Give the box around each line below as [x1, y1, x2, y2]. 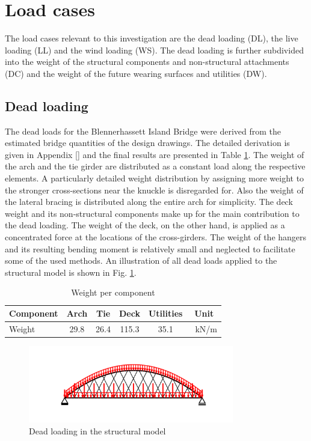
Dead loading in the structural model [29, 424, 166, 437]
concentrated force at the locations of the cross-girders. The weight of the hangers [5, 231, 307, 243]
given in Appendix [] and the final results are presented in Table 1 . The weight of [5, 148, 304, 160]
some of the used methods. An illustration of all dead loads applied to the [5, 254, 277, 267]
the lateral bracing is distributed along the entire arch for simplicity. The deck [5, 195, 293, 208]
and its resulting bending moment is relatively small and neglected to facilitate [5, 242, 295, 255]
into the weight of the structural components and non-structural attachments [5, 55, 289, 68]
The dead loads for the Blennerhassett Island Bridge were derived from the [5, 124, 282, 137]
